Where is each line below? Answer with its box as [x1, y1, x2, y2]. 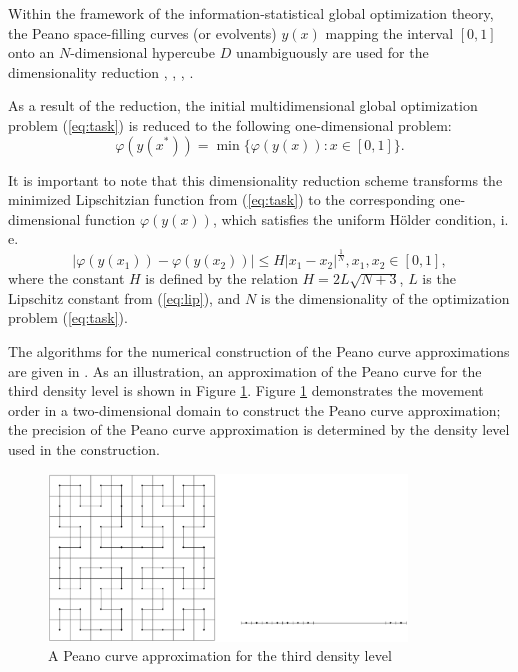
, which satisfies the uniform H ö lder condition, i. [212, 208, 509, 229]
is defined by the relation [145, 268, 298, 289]
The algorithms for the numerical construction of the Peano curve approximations [8, 341, 510, 362]
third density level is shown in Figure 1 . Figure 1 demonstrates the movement [8, 380, 484, 401]
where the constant [8, 268, 125, 289]
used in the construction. [8, 439, 160, 460]
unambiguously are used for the [235, 42, 429, 63]
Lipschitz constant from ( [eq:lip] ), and [8, 287, 241, 308]
